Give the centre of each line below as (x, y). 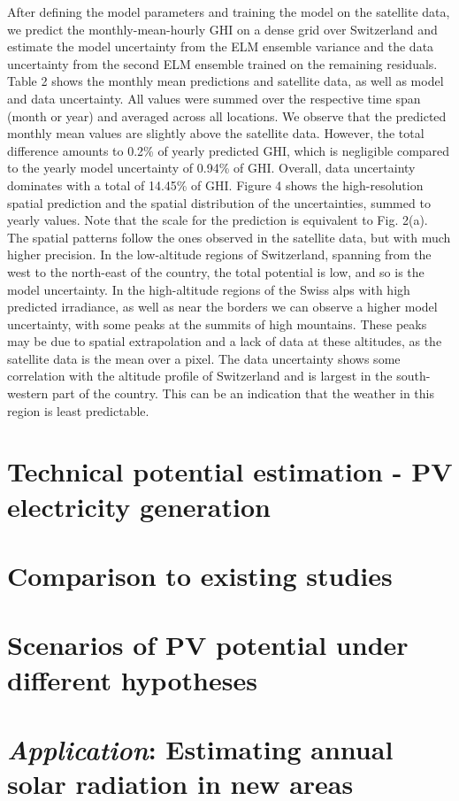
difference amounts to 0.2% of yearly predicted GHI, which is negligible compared (229, 150)
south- (413, 376)
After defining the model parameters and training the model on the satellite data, (229, 12)
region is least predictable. (78, 410)
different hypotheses (132, 679)
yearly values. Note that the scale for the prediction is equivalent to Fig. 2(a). (218, 220)
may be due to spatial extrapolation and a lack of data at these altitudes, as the (225, 341)
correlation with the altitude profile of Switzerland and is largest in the (200, 376)
